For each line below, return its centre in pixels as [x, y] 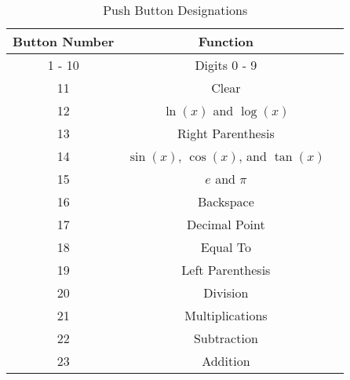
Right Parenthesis [226, 133]
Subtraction [226, 338]
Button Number [64, 41]
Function [226, 41]
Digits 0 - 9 [226, 65]
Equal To [226, 247]
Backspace [226, 201]
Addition [226, 361]
